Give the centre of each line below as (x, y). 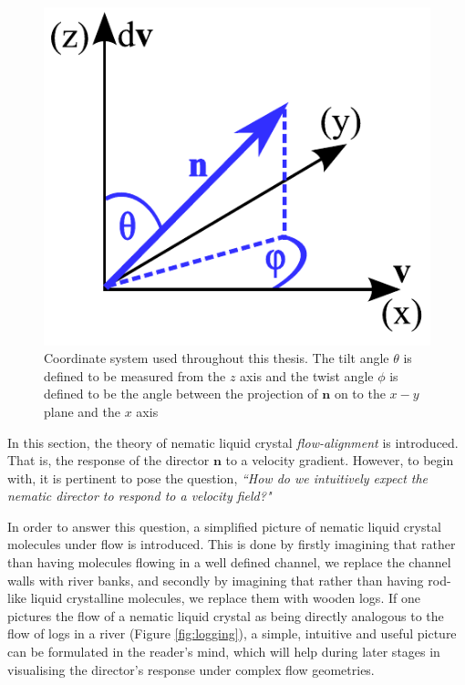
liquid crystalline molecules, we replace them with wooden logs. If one (225, 598)
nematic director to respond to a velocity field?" (139, 496)
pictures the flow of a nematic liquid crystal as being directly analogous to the (226, 615)
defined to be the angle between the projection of (181, 394)
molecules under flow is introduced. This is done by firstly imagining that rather (232, 544)
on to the (360, 394)
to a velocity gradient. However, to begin (340, 460)
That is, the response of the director (108, 460)
